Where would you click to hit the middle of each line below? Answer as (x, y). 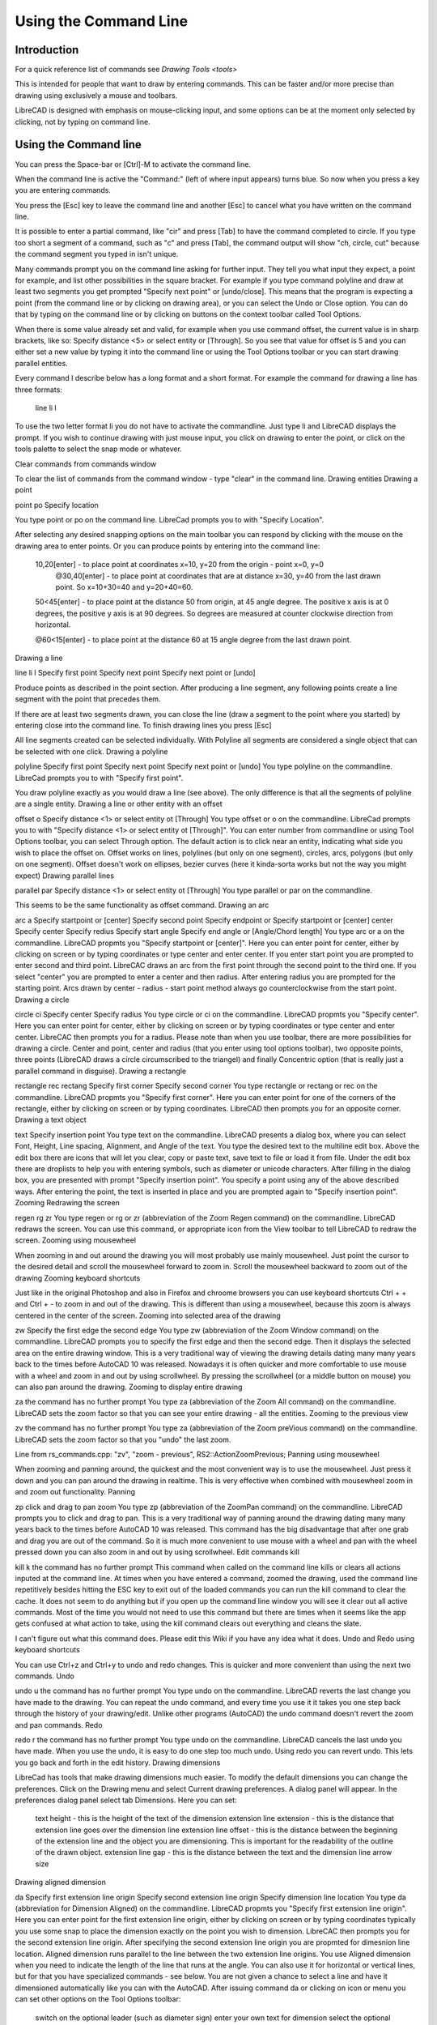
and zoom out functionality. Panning (75, 1492)
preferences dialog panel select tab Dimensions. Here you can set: (126, 1800)
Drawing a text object (51, 1120)
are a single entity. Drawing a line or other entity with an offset (119, 804)
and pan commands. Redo (59, 1724)
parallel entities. (41, 363)
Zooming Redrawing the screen (68, 1203)
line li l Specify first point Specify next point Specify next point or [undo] (135, 673)
